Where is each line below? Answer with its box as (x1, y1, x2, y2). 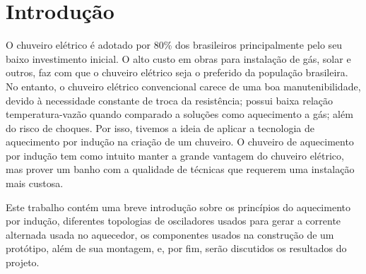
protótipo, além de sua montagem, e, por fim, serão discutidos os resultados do (6, 241, 347, 256)
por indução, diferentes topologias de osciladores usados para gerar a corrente (6, 213, 341, 228)
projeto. (6, 255, 40, 270)
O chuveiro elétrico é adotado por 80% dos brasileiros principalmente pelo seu (6, 37, 343, 52)
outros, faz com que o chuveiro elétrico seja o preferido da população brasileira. (6, 65, 348, 80)
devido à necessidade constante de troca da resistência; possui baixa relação (6, 93, 333, 107)
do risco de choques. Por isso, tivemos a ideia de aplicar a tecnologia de (6, 120, 314, 135)
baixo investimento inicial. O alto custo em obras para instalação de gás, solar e (6, 51, 351, 66)
